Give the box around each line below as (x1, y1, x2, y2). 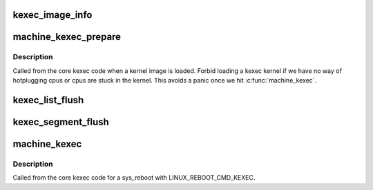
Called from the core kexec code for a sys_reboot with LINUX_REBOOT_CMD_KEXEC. (12, 173, 256, 182)
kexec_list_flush (12, 94, 84, 106)
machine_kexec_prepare (12, 31, 121, 43)
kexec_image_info (12, 9, 93, 21)
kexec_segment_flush (12, 116, 110, 127)
